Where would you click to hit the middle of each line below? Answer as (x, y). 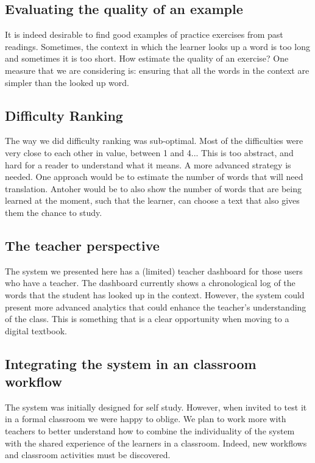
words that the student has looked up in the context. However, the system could (155, 294)
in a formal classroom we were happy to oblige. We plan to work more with (146, 419)
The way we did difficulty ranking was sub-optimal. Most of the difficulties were (154, 141)
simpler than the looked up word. (67, 82)
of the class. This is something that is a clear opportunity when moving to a (147, 319)
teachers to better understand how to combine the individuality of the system (150, 431)
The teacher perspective (82, 245)
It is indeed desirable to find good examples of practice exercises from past (144, 34)
